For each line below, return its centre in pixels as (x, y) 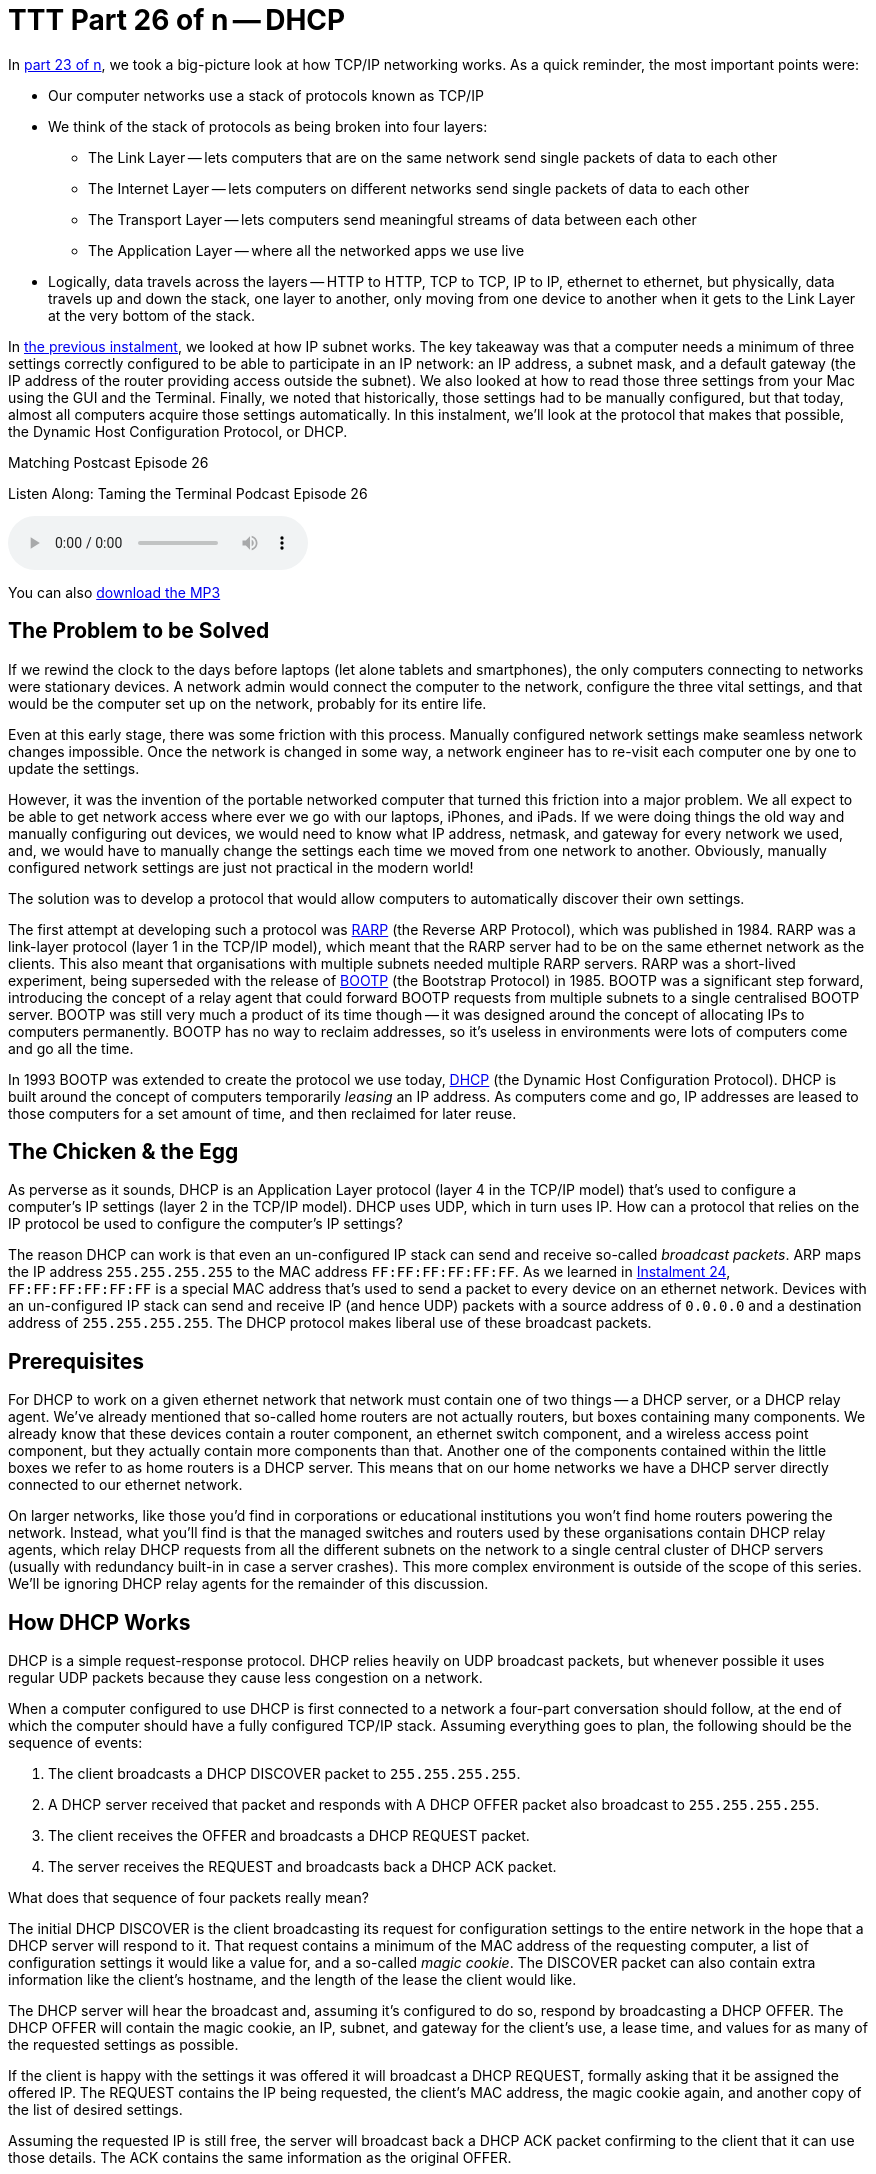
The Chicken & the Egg (123, 1152)
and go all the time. (71, 1048)
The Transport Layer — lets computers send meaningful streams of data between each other (392, 219)
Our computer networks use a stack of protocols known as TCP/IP (266, 95)
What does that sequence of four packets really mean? (188, 1898)
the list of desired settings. (95, 2110)
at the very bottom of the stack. (152, 315)
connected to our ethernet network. (125, 1485)
